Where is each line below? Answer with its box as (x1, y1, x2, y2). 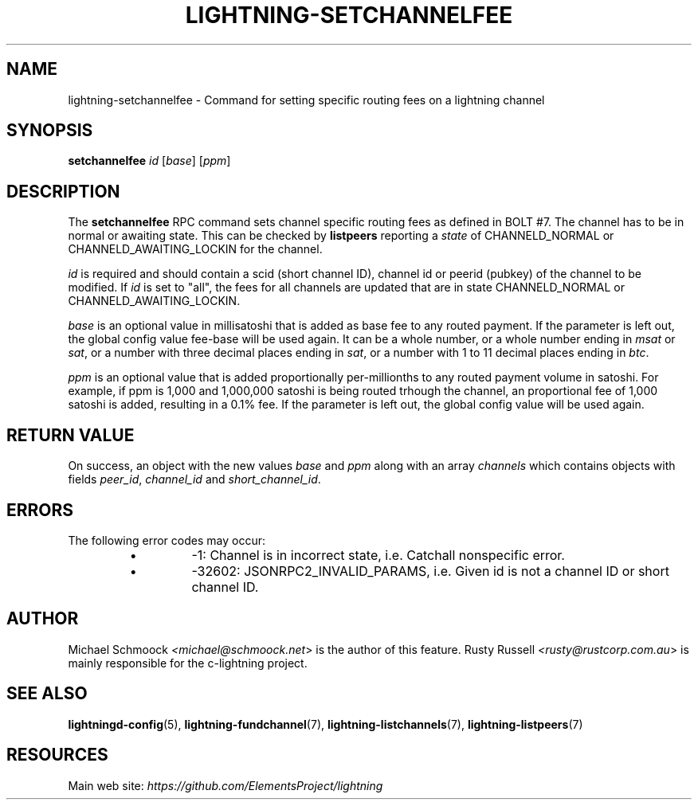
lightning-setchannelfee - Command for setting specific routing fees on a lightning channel (68, 92, 545, 107)
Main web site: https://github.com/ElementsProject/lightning (68, 778, 383, 792)
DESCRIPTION (6, 181, 120, 201)
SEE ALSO (6, 683, 88, 704)
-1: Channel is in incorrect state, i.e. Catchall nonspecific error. (191, 546, 565, 563)
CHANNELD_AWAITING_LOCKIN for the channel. (68, 242, 323, 256)
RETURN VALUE (6, 425, 135, 445)
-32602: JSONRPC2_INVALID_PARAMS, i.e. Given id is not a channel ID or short (191, 562, 669, 579)
